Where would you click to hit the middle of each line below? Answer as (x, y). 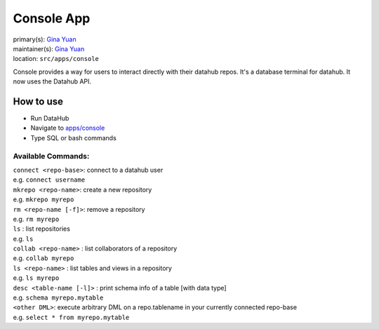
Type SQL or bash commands (74, 137)
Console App (52, 18)
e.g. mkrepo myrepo (44, 199)
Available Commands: (51, 156)
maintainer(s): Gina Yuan (49, 48)
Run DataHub (50, 119)
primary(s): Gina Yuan (45, 39)
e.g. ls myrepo (36, 278)
